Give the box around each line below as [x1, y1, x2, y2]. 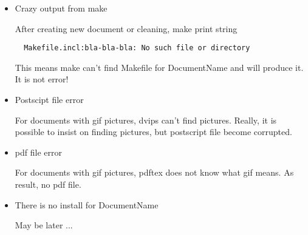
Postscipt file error [15, 93, 84, 106]
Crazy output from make [15, 2, 108, 14]
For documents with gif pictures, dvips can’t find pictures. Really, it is [15, 113, 277, 126]
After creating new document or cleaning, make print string [15, 22, 238, 35]
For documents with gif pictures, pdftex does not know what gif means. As [15, 166, 294, 179]
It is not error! [15, 73, 69, 85]
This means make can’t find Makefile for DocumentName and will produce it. [15, 61, 304, 73]
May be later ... [15, 219, 73, 231]
